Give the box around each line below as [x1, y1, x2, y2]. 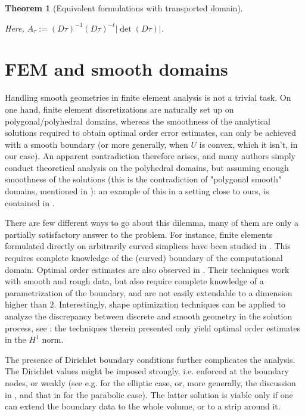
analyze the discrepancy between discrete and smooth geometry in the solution [5, 310, 292, 322]
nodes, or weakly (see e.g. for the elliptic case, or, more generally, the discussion [5, 376, 296, 389]
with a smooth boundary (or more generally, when [5, 138, 188, 150]
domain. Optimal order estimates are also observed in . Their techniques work [5, 263, 290, 275]
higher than [5, 298, 47, 311]
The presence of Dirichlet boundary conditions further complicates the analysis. [5, 353, 295, 365]
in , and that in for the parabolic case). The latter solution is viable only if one [5, 388, 293, 401]
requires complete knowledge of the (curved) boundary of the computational [5, 252, 283, 264]
